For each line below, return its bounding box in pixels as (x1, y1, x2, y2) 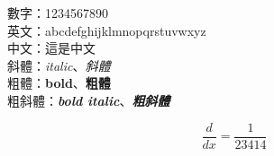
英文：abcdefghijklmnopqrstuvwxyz (7, 21, 206, 39)
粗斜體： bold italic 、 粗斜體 (7, 91, 170, 109)
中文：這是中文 (7, 39, 96, 57)
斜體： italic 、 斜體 (7, 56, 111, 74)
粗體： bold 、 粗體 (7, 74, 111, 92)
